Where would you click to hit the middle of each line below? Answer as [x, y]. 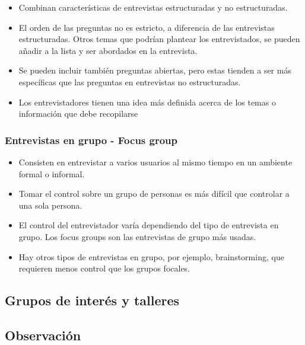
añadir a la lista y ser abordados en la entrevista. [108, 50]
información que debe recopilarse [78, 114]
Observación [43, 335]
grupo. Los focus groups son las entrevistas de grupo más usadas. [137, 236]
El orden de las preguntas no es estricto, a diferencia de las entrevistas [147, 27]
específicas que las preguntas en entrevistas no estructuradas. [130, 82]
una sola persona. [50, 205]
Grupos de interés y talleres [92, 300]
